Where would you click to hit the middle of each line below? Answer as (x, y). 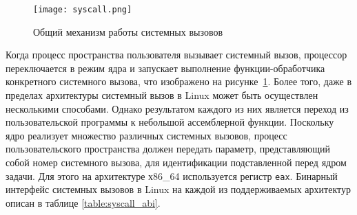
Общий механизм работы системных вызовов (128, 31)
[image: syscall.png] (83, 10)
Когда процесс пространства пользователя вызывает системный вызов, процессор (176, 55)
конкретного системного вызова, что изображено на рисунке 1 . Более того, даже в (179, 81)
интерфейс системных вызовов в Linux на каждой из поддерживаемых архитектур (178, 189)
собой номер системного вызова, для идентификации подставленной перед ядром (176, 162)
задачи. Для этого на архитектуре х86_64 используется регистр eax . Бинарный (172, 176)
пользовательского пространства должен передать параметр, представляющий (168, 149)
